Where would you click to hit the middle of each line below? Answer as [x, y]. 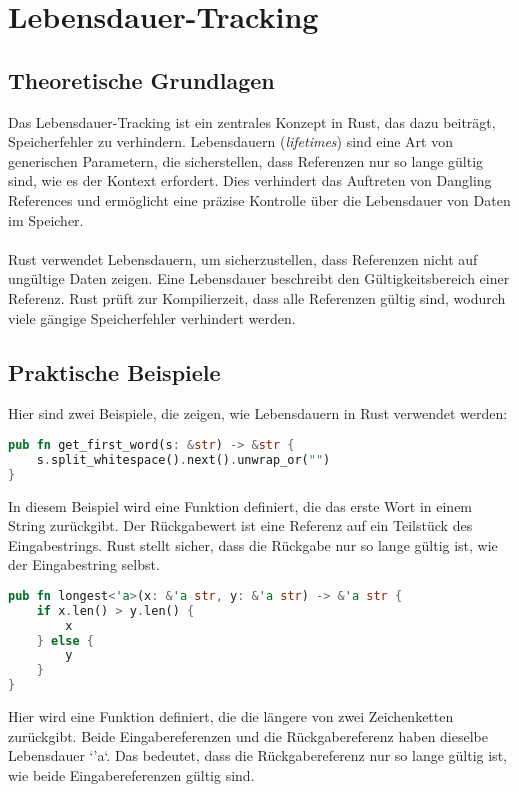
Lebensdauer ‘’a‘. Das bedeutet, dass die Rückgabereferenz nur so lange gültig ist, [257, 755]
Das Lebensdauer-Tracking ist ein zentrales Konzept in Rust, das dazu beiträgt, [252, 121]
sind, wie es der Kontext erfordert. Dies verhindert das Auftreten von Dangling [250, 180]
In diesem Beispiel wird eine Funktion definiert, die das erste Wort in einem [240, 505]
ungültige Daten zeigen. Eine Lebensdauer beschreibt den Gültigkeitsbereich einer [259, 278]
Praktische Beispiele [114, 371]
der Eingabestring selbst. [84, 564]
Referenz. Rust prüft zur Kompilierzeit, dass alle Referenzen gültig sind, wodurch [257, 297]
